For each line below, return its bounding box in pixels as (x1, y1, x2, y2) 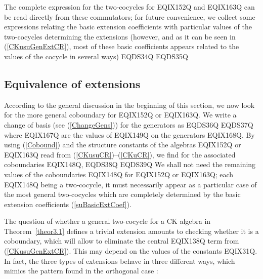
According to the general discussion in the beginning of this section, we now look (4, 99, 255, 110)
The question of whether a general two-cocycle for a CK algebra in (4, 216, 211, 226)
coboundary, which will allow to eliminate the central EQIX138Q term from (4, 235, 239, 246)
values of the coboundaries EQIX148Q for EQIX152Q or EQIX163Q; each (4, 169, 234, 179)
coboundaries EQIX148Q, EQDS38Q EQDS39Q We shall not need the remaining (4, 159, 256, 170)
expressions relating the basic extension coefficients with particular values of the (4, 21, 252, 32)
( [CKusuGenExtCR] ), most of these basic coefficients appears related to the (4, 41, 239, 52)
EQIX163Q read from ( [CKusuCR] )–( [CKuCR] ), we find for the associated (4, 149, 236, 160)
